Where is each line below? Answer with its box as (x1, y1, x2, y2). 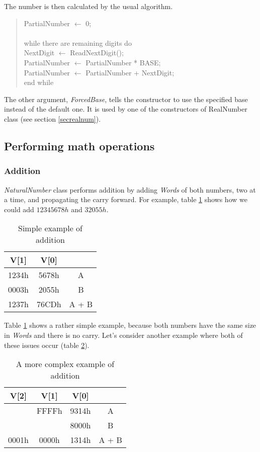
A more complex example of (16, 358, 115, 370)
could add (4, 204, 34, 214)
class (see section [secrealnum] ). (4, 113, 101, 124)
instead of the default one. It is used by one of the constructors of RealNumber (4, 104, 247, 114)
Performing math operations (4, 138, 155, 153)
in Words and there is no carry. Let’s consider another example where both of (4, 329, 243, 340)
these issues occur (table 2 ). (4, 339, 90, 350)
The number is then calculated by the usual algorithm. (4, 1, 173, 11)
